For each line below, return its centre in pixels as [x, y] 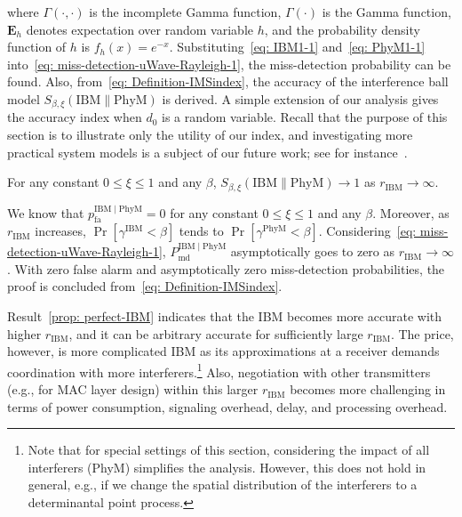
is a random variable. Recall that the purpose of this [305, 117]
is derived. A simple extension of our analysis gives [300, 98]
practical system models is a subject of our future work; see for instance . [207, 152]
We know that [46, 212]
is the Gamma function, [386, 12]
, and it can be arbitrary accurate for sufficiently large [216, 333]
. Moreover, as [411, 212]
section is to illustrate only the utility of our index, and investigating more [210, 135]
